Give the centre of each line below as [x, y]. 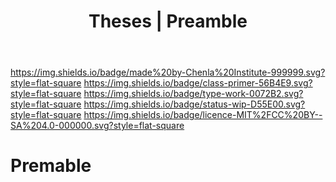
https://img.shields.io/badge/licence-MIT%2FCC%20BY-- [203, 115]
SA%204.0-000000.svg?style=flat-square [97, 126]
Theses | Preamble [168, 21]
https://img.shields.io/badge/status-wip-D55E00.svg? [194, 104]
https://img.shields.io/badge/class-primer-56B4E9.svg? [198, 83]
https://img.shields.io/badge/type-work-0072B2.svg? [193, 94]
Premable [51, 166]
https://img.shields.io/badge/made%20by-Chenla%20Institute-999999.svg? [168, 72]
